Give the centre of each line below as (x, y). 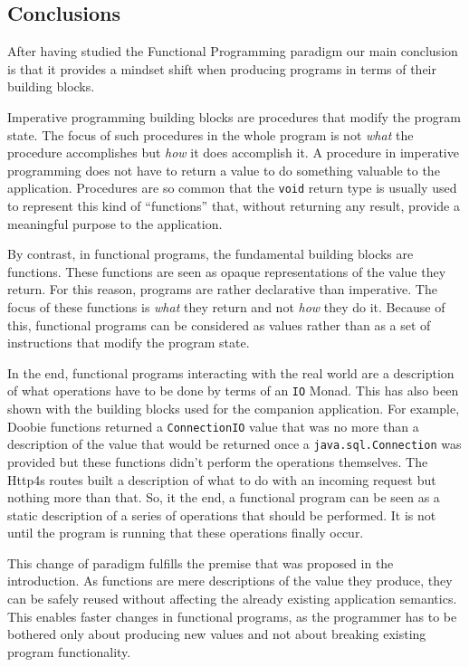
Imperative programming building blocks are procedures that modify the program (234, 116)
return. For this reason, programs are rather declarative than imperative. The (222, 289)
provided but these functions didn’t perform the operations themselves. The (218, 461)
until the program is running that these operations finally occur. (186, 533)
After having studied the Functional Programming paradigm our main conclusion (233, 51)
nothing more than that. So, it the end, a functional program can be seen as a (224, 497)
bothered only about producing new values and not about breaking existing (217, 634)
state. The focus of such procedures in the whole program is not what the (211, 134)
